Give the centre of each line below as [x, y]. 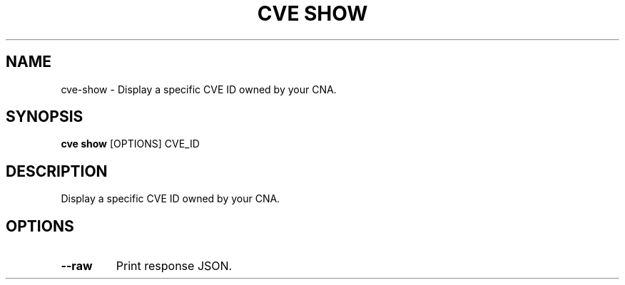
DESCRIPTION [57, 171]
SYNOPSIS [45, 117]
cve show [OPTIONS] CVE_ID [130, 144]
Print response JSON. [174, 266]
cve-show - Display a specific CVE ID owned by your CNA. [199, 89]
